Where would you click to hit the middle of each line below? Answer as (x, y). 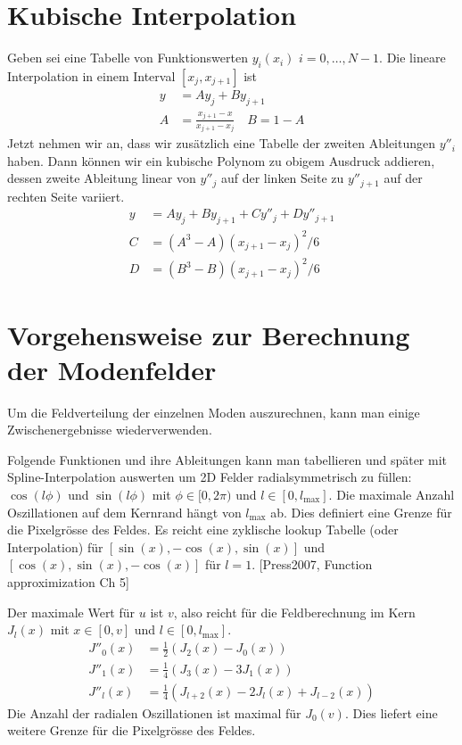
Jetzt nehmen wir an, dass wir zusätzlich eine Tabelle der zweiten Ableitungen (222, 143)
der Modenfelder (112, 369)
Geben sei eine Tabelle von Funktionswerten (128, 58)
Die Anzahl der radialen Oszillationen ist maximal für (154, 712)
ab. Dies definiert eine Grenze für (361, 512)
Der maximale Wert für (71, 612)
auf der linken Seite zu (282, 178)
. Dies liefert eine (391, 712)
